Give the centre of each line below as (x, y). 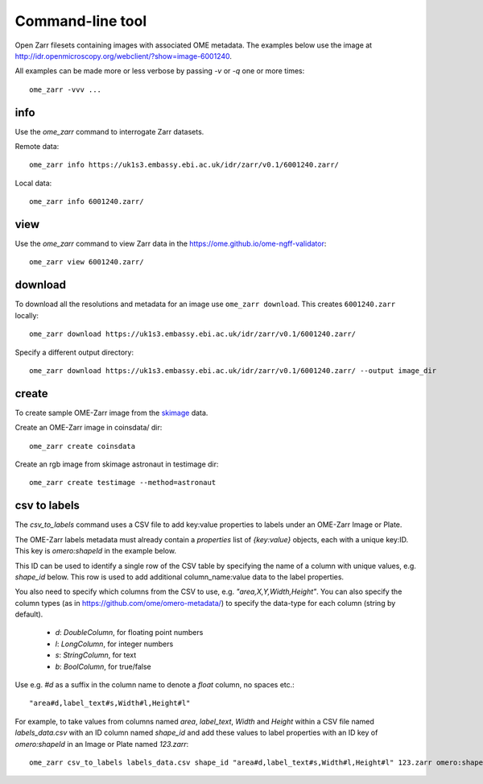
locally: (27, 315)
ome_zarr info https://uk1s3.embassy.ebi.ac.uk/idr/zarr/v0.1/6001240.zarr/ (184, 165)
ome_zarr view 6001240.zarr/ (87, 262)
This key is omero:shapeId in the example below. (96, 551)
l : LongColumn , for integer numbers (114, 644)
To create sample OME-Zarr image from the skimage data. (111, 413)
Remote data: (37, 147)
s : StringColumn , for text (96, 655)
